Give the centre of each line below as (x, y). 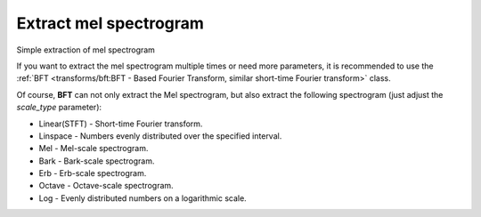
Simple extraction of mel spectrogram (86, 50)
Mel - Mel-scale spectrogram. (94, 149)
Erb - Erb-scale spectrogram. (93, 173)
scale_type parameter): (59, 108)
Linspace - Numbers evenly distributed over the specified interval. (160, 136)
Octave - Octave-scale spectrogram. (106, 186)
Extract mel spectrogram (110, 23)
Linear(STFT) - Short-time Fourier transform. (121, 124)
